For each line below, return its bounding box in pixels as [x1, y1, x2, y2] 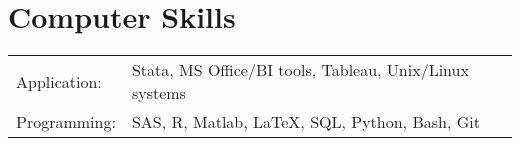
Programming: [16, 110, 116, 134]
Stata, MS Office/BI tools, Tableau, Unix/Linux [131, 58, 469, 82]
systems [131, 81, 186, 105]
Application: [16, 69, 102, 93]
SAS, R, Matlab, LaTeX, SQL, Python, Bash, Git [131, 110, 480, 134]
